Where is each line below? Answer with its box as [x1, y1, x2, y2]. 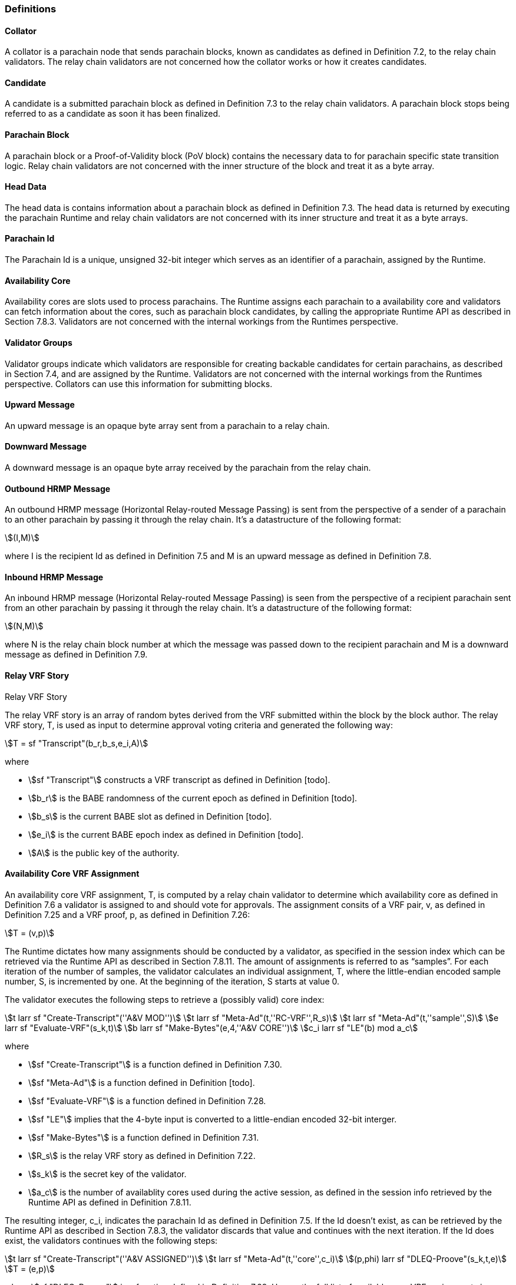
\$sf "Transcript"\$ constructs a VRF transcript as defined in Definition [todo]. [28, 774, 330, 785]
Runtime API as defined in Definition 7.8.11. [28, 1197, 191, 1207]
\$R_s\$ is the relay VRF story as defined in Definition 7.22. [28, 1150, 256, 1161]
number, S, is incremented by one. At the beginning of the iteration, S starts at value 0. [5, 976, 340, 986]
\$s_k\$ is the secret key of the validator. [28, 1168, 187, 1179]
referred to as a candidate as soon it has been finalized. [5, 108, 221, 119]
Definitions [5, 3, 57, 15]
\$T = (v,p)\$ [5, 927, 55, 938]
